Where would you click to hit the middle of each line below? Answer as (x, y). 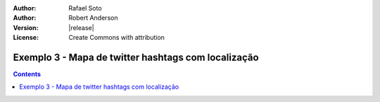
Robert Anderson (93, 18)
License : (26, 38)
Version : (26, 27)
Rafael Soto (85, 8)
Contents (27, 74)
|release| (81, 27)
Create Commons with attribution (117, 38)
